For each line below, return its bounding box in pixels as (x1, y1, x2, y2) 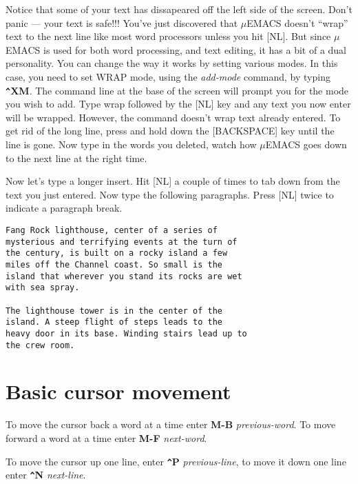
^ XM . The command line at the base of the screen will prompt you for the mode (6, 83, 349, 97)
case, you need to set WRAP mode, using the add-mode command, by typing (6, 69, 330, 83)
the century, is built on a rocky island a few (6, 248, 228, 259)
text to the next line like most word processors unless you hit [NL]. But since (6, 29, 331, 43)
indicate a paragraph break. (6, 201, 123, 215)
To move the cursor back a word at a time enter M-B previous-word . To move (6, 417, 336, 432)
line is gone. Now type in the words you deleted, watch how (6, 137, 257, 151)
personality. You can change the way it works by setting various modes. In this (6, 56, 338, 70)
